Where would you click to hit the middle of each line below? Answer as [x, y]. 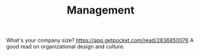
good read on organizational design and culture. [66, 47]
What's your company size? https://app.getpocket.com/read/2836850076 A [100, 40]
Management [101, 10]
